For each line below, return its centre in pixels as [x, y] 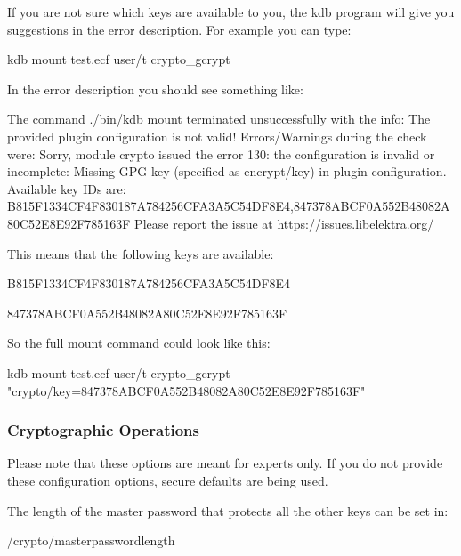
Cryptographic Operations [103, 430]
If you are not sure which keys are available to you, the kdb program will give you [231, 12]
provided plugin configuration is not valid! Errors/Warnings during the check [217, 136]
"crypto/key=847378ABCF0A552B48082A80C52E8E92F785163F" [186, 390]
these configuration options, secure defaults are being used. [168, 480]
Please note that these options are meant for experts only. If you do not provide [225, 463]
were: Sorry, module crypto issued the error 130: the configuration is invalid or [221, 153]
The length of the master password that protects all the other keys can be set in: [228, 510]
